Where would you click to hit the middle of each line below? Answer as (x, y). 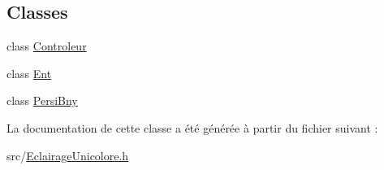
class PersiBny (42, 100)
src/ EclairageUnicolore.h (68, 155)
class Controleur (47, 46)
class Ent (29, 73)
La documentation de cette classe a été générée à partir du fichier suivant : (192, 127)
